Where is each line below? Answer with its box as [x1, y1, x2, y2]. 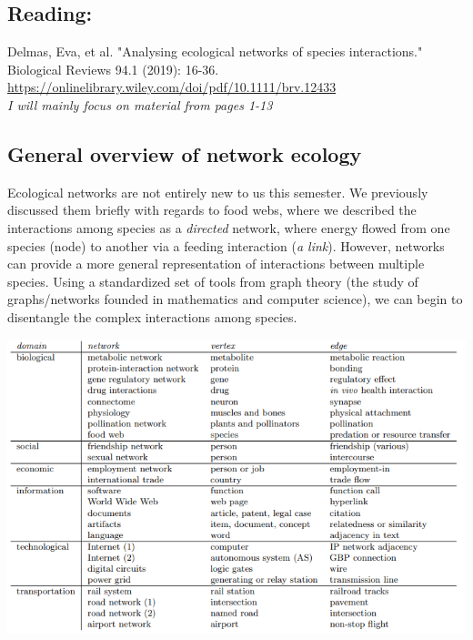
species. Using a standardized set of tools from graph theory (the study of [7, 271, 418, 290]
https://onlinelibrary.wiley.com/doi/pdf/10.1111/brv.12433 [7, 77, 337, 97]
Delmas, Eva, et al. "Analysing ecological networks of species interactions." [7, 42, 423, 61]
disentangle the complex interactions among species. [7, 307, 297, 326]
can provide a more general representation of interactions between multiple [7, 254, 425, 273]
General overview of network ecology [7, 139, 362, 168]
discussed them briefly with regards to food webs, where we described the [7, 200, 417, 219]
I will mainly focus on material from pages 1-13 [7, 95, 273, 114]
